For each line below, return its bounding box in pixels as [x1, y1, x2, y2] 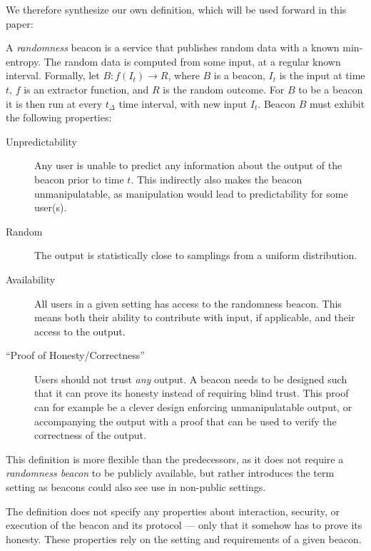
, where [168, 68, 200, 83]
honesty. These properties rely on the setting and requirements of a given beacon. [6, 531, 362, 546]
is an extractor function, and [24, 81, 149, 96]
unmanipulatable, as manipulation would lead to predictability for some [34, 186, 348, 201]
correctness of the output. [34, 428, 146, 443]
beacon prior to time [34, 171, 124, 186]
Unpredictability [6, 133, 78, 148]
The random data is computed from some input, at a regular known [44, 54, 341, 69]
